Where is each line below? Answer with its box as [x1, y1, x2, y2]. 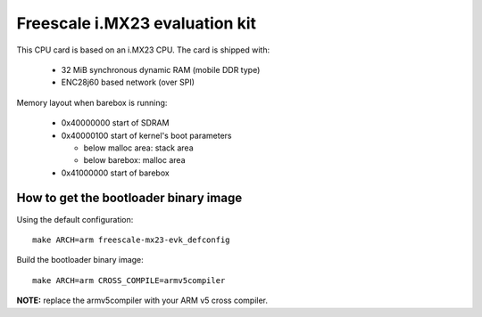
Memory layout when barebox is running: [16, 97, 168, 108]
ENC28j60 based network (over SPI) [61, 77, 195, 88]
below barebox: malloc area [83, 155, 186, 166]
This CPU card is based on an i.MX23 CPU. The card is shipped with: [16, 45, 270, 55]
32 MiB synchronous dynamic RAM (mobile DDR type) [61, 64, 261, 75]
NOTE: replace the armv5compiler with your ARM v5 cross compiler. [16, 295, 268, 306]
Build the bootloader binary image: [16, 255, 145, 265]
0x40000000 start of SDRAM [61, 118, 170, 128]
